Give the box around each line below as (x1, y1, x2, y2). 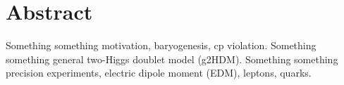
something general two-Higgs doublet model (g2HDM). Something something (6, 51, 338, 66)
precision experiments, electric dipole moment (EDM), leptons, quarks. (6, 65, 312, 80)
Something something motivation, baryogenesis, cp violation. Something (6, 38, 317, 53)
